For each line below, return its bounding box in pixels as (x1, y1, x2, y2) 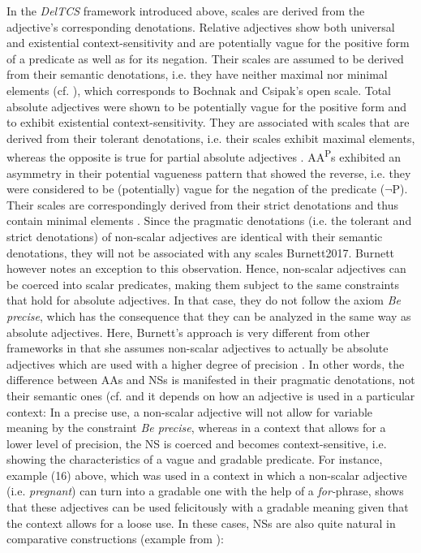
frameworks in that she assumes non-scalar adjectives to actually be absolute (6, 339, 389, 356)
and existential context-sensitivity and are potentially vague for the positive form (6, 34, 410, 51)
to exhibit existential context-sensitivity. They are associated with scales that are (6, 114, 410, 131)
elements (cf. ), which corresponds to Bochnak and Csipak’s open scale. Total (6, 81, 391, 98)
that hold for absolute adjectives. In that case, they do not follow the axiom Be (6, 292, 401, 309)
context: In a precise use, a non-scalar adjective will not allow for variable (6, 403, 373, 420)
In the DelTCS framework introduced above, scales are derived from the (6, 2, 365, 19)
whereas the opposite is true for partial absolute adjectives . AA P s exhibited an (6, 146, 402, 165)
